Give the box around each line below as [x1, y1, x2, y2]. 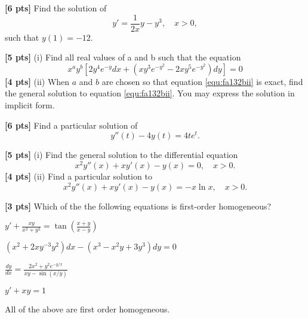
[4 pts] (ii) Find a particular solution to [5, 169, 152, 182]
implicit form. [5, 99, 55, 111]
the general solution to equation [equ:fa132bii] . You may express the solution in [5, 87, 295, 99]
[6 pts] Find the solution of [5, 2, 107, 14]
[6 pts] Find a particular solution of [5, 119, 138, 131]
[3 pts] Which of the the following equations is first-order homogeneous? [5, 199, 272, 212]
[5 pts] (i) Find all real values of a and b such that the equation [5, 51, 241, 63]
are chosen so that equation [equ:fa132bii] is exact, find [101, 75, 303, 87]
